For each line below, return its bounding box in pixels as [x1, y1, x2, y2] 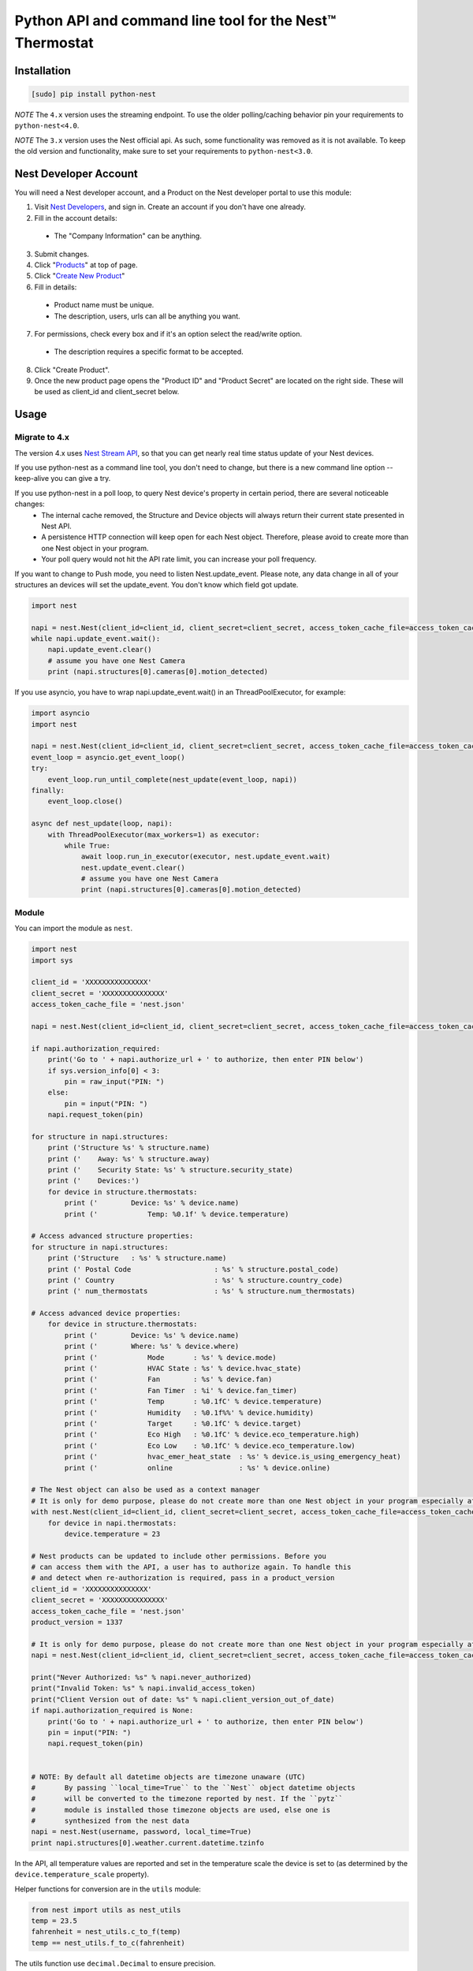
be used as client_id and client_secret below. [34, 387, 180, 397]
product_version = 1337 [31, 1618, 124, 1627]
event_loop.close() [47, 797, 124, 806]
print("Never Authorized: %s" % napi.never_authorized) [31, 1672, 252, 1682]
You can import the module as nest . [14, 923, 133, 933]
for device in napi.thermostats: [47, 1518, 177, 1527]
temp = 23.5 [31, 1916, 78, 1925]
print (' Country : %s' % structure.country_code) [47, 1276, 343, 1284]
